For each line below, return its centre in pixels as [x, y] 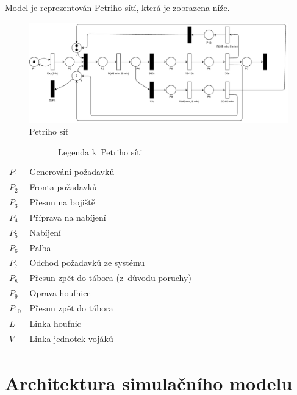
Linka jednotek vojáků [71, 338]
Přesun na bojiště [62, 202]
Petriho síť [49, 131]
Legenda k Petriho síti [100, 151]
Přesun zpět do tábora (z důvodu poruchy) [110, 278]
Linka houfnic [55, 323]
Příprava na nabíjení [68, 217]
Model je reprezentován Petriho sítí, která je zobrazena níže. [117, 7]
